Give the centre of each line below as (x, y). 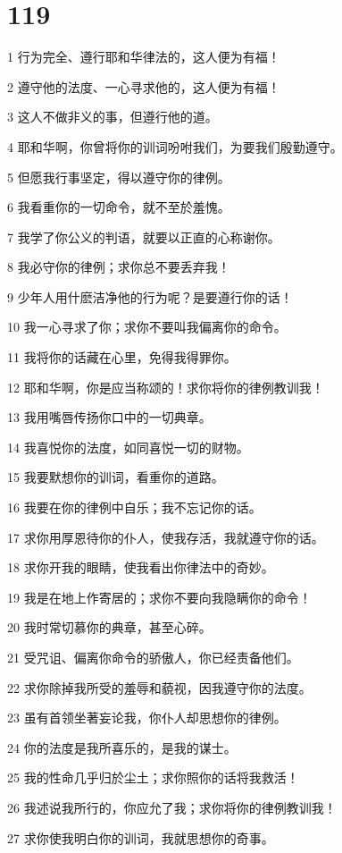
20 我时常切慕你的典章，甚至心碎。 (109, 627)
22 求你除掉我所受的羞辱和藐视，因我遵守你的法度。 (159, 687)
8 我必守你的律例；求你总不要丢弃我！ (119, 267)
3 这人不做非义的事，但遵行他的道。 (113, 117)
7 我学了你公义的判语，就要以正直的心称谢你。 (144, 236)
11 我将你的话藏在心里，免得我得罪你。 (122, 357)
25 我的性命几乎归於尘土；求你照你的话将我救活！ (153, 777)
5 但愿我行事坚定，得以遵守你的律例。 (119, 177)
